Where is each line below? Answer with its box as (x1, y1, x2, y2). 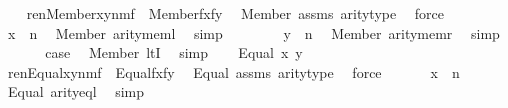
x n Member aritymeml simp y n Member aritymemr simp (7, 22, 500, 43)
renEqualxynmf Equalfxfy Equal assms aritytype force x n (7, 61, 460, 82)
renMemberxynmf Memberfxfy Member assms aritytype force (26, 3, 445, 23)
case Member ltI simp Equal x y (45, 42, 303, 63)
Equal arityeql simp (7, 81, 145, 102)
